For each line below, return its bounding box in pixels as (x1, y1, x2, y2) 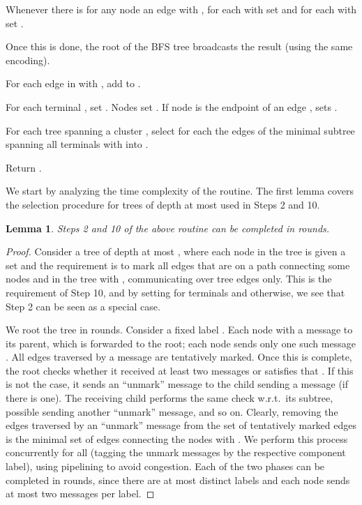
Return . (6, 160, 42, 174)
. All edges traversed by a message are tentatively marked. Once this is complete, (6, 349, 352, 364)
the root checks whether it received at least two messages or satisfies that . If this (6, 363, 354, 377)
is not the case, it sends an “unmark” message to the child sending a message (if (6, 377, 349, 391)
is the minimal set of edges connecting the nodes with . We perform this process (6, 431, 348, 446)
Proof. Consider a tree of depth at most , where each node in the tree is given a (6, 244, 346, 259)
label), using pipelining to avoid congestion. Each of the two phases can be (6, 459, 325, 474)
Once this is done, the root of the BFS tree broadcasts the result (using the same (6, 39, 353, 54)
